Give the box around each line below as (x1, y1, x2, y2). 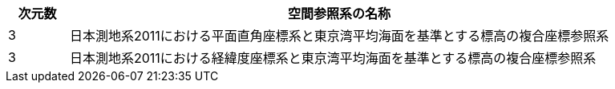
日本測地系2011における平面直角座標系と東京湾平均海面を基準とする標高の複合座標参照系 (69, 28, 609, 44)
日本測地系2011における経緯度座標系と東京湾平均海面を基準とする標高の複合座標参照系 (69, 50, 597, 66)
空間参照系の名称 (288, 6, 391, 21)
